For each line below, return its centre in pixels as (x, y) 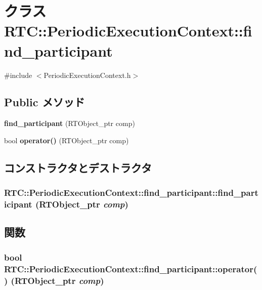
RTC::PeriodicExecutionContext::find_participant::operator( (131, 268)
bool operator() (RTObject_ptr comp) (67, 140)
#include (18, 75)
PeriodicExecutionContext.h (87, 75)
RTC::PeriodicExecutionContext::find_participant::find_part (131, 193)
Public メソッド (45, 102)
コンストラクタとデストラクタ (78, 167)
